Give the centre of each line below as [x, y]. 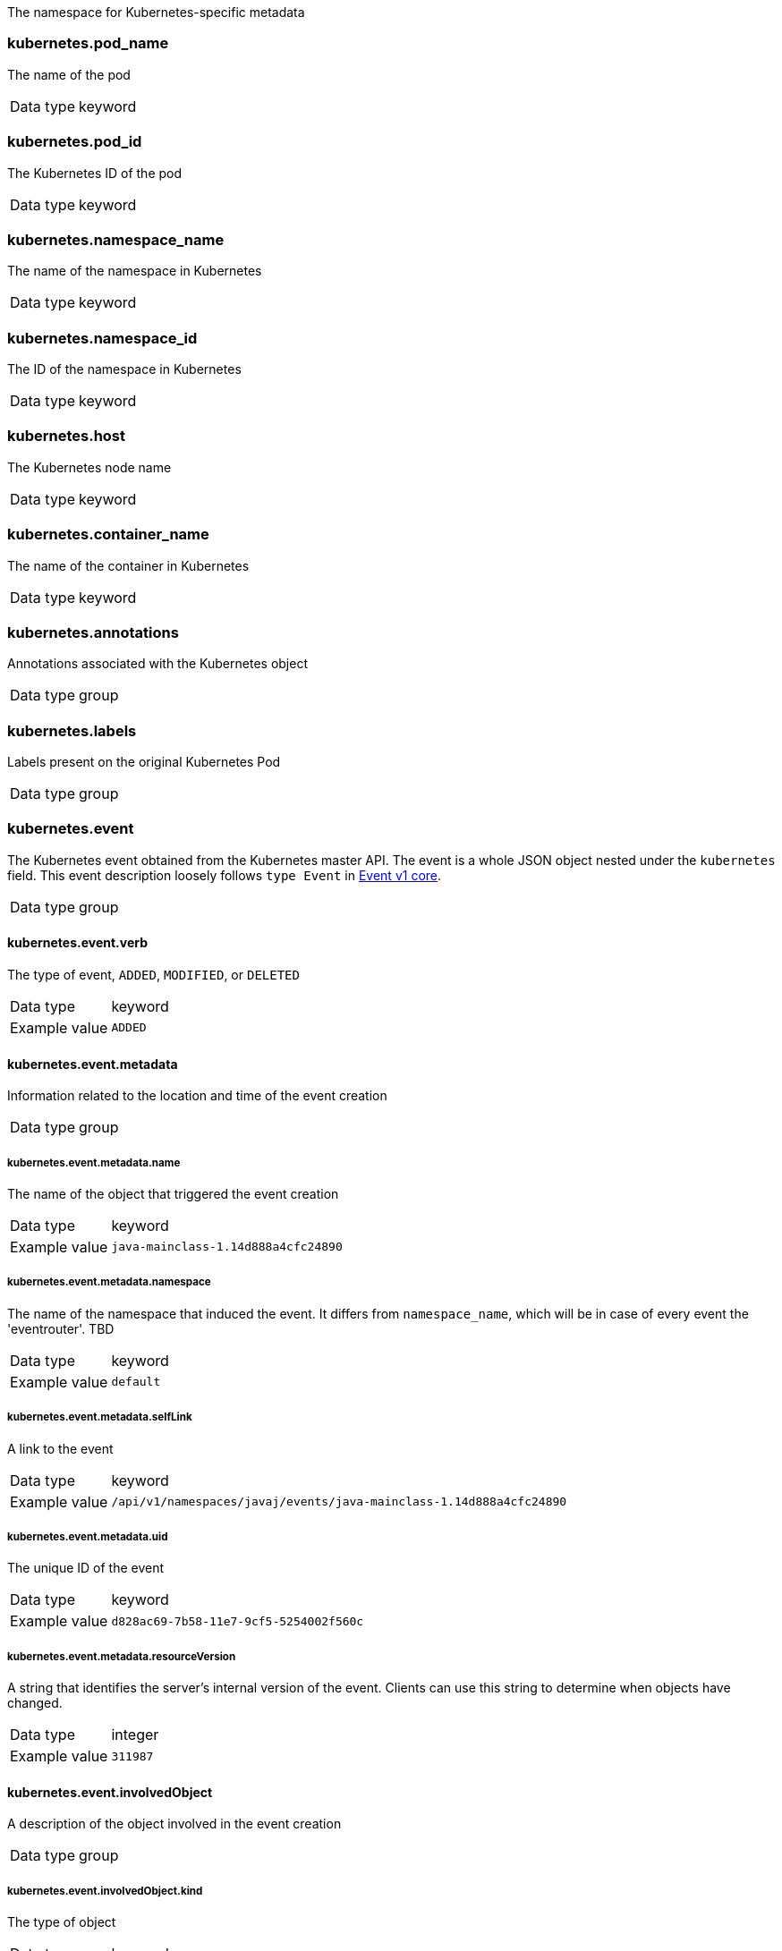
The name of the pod [69, 74]
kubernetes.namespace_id [102, 338]
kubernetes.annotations [93, 632]
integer [135, 1735]
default [136, 1382]
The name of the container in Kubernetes [128, 565]
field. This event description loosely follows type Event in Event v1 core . [225, 875]
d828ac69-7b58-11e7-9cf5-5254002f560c [238, 1621]
